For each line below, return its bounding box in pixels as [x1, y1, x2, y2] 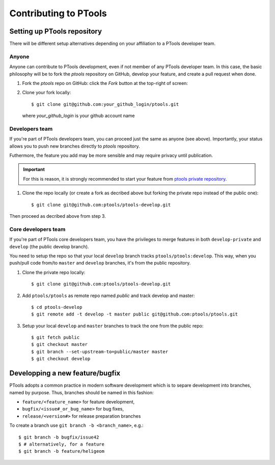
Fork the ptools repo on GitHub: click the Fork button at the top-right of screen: [22, 80, 188, 86]
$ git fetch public [31, 335, 80, 340]
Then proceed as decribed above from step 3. [9, 213, 106, 219]
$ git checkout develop [31, 356, 91, 362]
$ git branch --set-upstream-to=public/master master [31, 348, 168, 355]
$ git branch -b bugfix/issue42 [18, 434, 99, 440]
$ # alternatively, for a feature [18, 441, 104, 447]
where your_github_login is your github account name [22, 112, 135, 119]
